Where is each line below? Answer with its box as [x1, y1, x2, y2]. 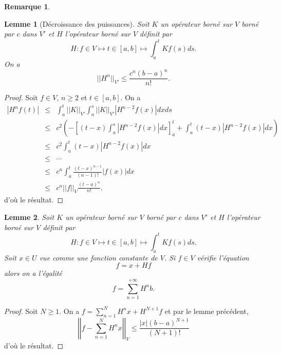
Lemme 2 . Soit [4, 212, 54, 222]
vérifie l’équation [197, 252, 249, 263]
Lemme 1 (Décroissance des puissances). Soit [4, 18, 149, 29]
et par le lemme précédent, [164, 305, 249, 316]
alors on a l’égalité [4, 268, 62, 278]
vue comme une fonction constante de [39, 252, 158, 263]
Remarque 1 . [4, 1, 50, 11]
